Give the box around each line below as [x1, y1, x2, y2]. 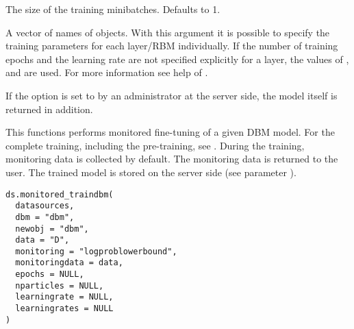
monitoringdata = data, [15, 258, 123, 268]
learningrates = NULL [15, 304, 114, 314]
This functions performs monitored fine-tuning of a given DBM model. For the [5, 125, 335, 139]
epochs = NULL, [15, 269, 84, 280]
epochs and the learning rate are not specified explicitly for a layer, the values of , [5, 51, 349, 66]
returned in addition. [5, 101, 93, 116]
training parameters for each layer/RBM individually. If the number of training [5, 38, 338, 53]
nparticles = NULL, [15, 280, 104, 291]
